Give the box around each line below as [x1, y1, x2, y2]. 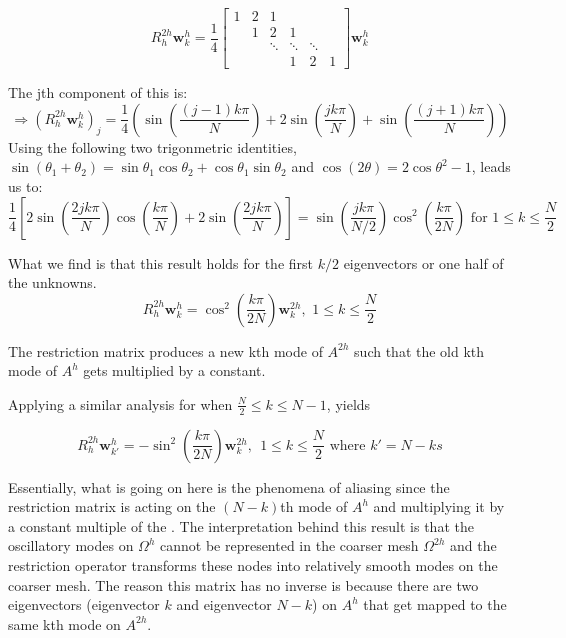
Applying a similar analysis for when [8, 393, 233, 414]
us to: [8, 175, 43, 196]
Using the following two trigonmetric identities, [8, 136, 297, 157]
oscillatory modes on [8, 535, 134, 556]
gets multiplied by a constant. [83, 360, 266, 381]
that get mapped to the [363, 594, 507, 615]
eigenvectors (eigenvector [8, 594, 160, 615]
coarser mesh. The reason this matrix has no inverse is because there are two [8, 574, 479, 595]
